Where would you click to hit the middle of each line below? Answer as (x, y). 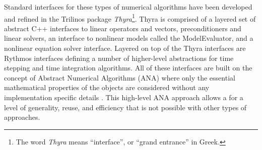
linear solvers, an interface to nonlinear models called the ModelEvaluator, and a (129, 38)
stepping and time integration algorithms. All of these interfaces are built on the (128, 68)
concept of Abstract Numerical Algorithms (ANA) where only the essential (120, 77)
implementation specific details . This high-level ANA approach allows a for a (124, 97)
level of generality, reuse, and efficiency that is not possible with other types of (125, 107)
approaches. (22, 117)
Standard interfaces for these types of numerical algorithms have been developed (128, 7)
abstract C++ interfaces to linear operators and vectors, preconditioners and (123, 28)
